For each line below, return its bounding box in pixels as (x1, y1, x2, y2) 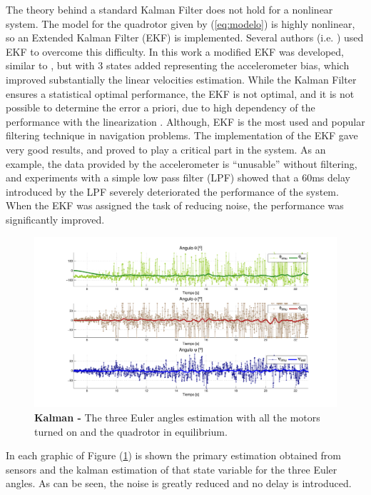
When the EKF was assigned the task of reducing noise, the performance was (6, 198, 344, 213)
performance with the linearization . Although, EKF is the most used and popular (6, 114, 365, 129)
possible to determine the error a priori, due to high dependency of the (6, 100, 315, 115)
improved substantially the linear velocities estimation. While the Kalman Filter (6, 71, 357, 86)
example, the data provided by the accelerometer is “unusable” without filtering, (6, 156, 357, 171)
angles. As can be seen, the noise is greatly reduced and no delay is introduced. (6, 476, 352, 491)
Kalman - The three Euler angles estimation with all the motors (34, 410, 320, 424)
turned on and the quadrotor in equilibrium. (34, 424, 228, 439)
